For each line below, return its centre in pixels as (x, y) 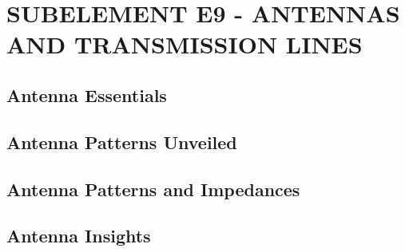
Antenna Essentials (87, 94)
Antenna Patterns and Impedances (153, 189)
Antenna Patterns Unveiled (122, 142)
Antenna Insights (79, 236)
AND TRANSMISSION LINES (185, 44)
